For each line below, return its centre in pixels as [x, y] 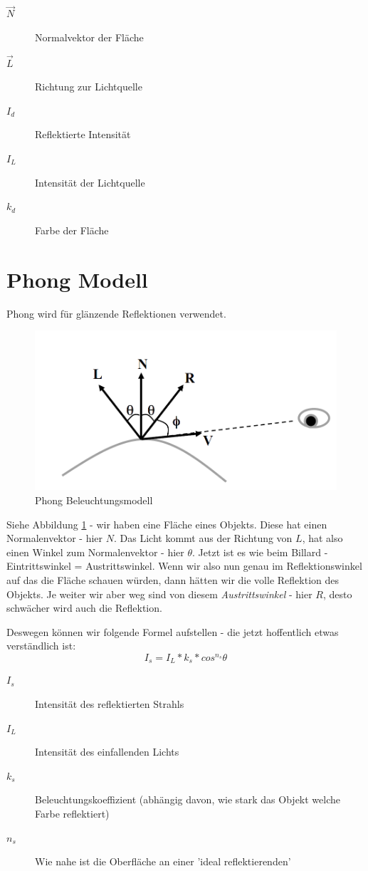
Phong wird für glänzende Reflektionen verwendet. [116, 313]
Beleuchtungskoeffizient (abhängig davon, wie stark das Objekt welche [188, 799]
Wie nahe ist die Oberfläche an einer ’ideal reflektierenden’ [163, 861]
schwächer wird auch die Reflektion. [84, 608]
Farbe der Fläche [72, 230]
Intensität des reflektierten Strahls [110, 704]
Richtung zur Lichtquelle [89, 87]
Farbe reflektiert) [72, 813]
